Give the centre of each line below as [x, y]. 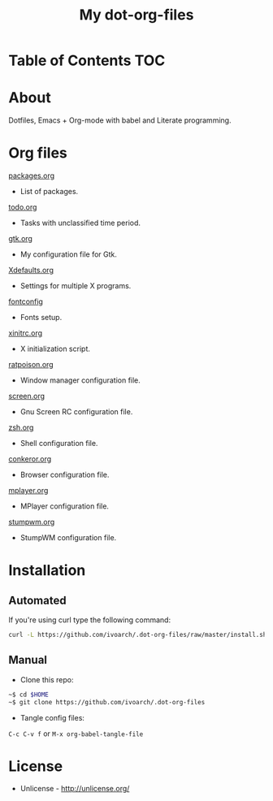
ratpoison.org [31, 365]
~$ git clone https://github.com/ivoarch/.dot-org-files [107, 702]
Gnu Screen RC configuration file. [76, 412]
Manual [28, 660]
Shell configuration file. [59, 444]
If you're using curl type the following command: [90, 620]
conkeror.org [30, 459]
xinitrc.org [26, 333]
